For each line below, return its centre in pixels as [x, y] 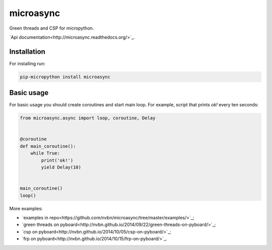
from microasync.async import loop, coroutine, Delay [88, 118]
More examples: [26, 208]
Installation [27, 51]
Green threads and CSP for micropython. [52, 28]
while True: [45, 153]
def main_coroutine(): [48, 146]
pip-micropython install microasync [65, 77]
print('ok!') [57, 160]
